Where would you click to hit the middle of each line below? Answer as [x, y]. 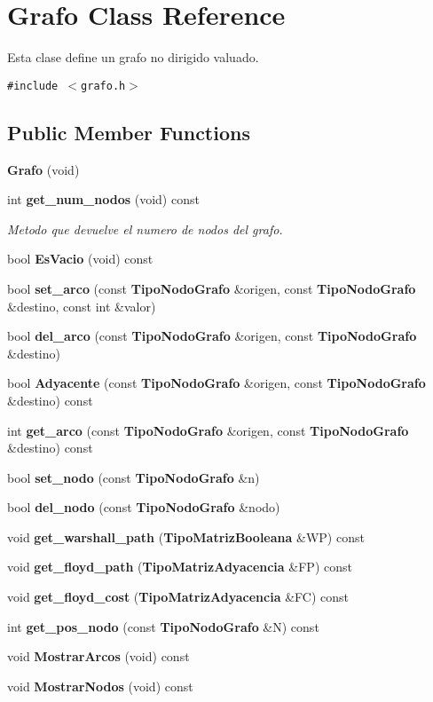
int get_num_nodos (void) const [103, 199]
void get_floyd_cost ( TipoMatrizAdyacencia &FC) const [178, 597]
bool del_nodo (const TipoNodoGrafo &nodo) [144, 507]
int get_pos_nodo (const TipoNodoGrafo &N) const [163, 626]
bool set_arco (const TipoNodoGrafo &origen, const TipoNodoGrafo [212, 288]
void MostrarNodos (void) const [100, 686]
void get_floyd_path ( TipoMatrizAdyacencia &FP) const [180, 567]
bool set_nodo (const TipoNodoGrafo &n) [134, 477]
